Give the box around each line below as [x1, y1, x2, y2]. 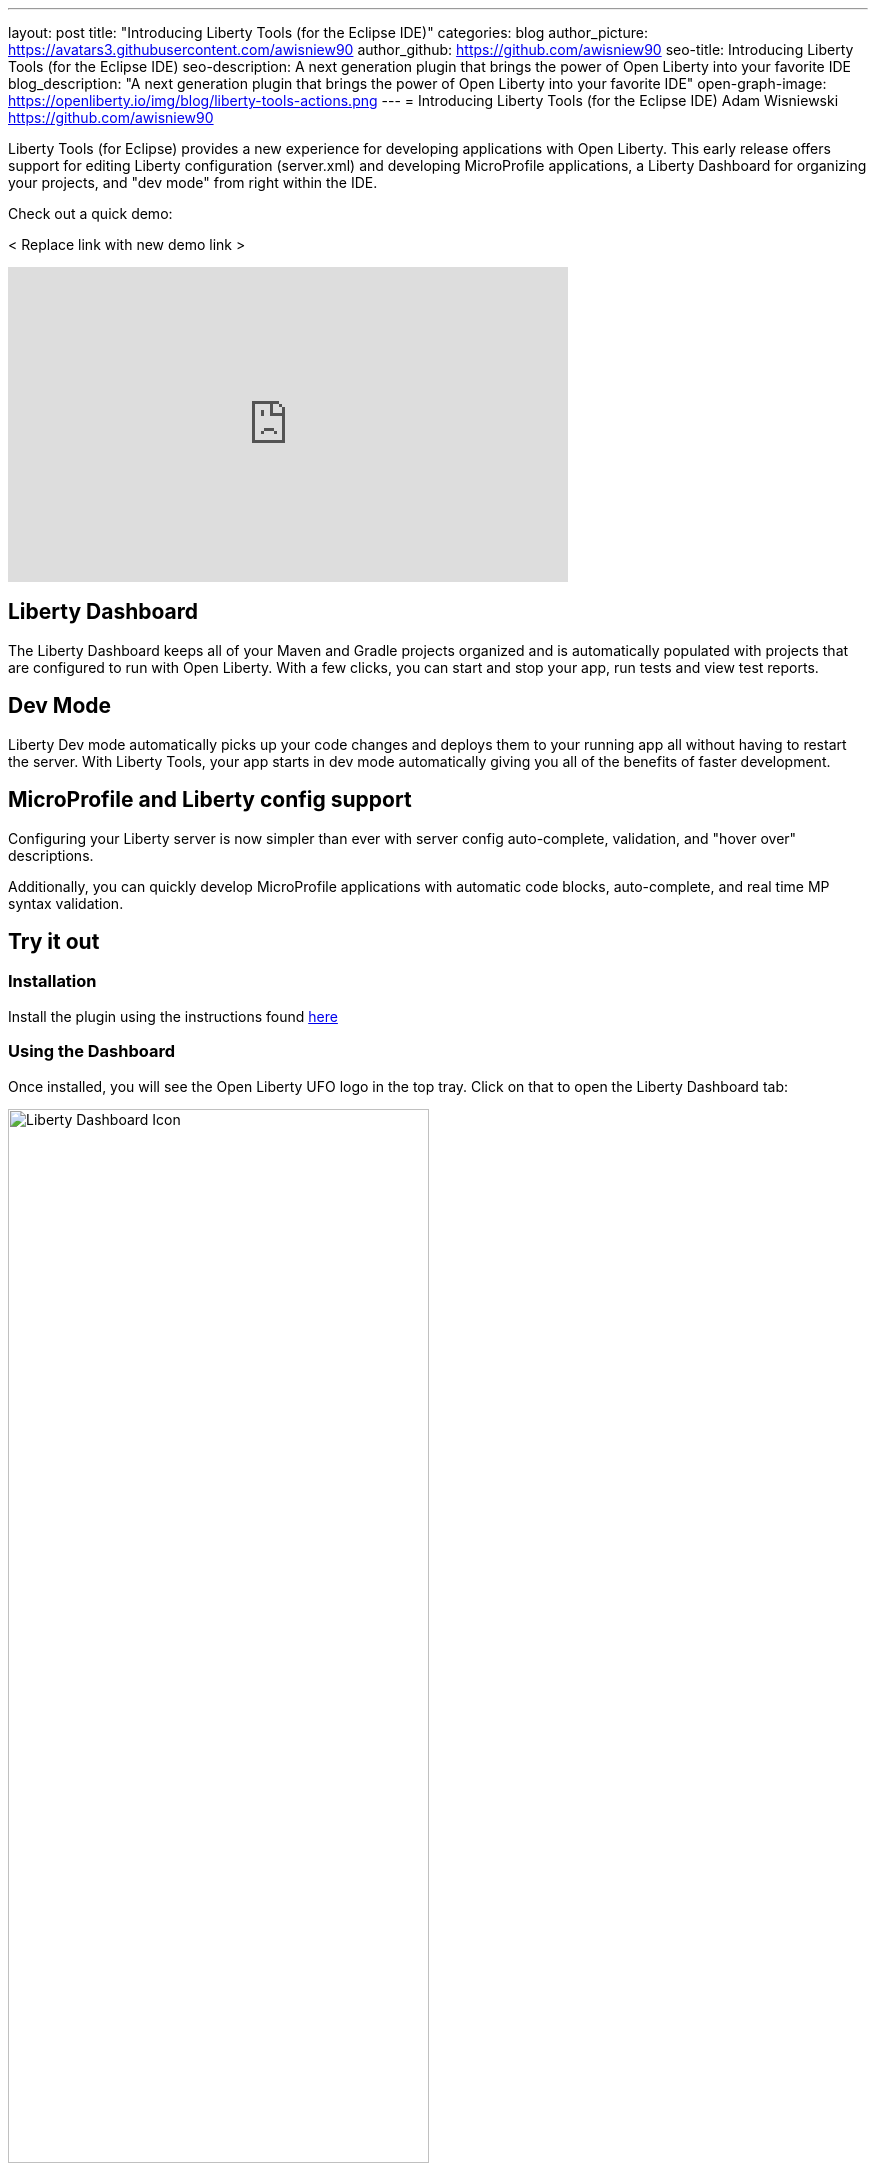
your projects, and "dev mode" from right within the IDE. [8, 174, 378, 191]
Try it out [8, 928, 100, 954]
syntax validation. [8, 894, 124, 912]
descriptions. [8, 846, 94, 864]
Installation [8, 971, 97, 992]
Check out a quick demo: [8, 205, 173, 222]
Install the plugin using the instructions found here [8, 1007, 338, 1025]
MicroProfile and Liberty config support [8, 787, 412, 813]
